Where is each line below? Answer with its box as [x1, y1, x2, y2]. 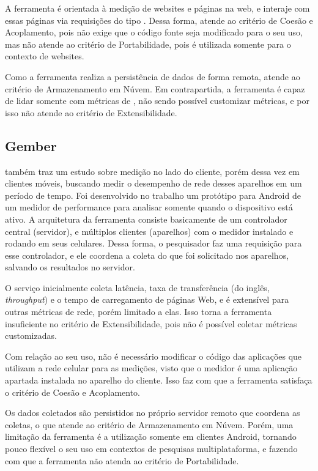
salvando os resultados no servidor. [5, 261, 135, 273]
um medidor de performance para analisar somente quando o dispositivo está [5, 201, 293, 213]
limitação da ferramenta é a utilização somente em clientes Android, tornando [5, 430, 297, 443]
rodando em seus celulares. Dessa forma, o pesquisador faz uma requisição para [5, 237, 302, 250]
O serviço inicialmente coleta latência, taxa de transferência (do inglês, [5, 281, 270, 294]
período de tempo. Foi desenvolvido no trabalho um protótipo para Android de [5, 188, 301, 201]
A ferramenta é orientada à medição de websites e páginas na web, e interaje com [5, 2, 310, 14]
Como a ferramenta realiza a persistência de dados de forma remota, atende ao [5, 70, 300, 83]
